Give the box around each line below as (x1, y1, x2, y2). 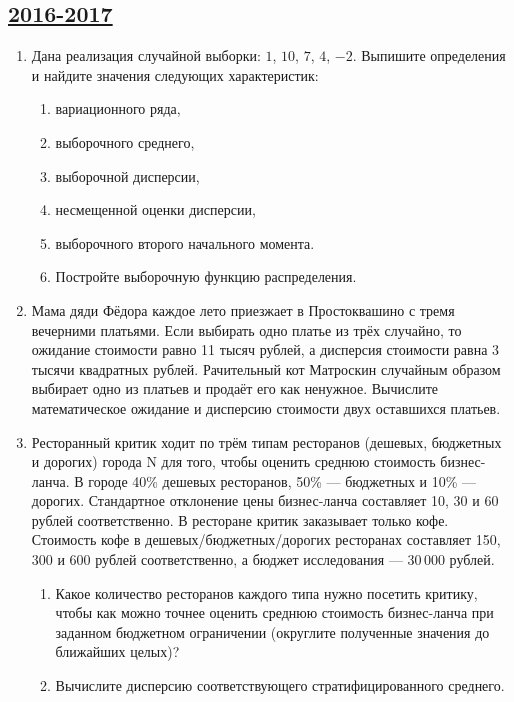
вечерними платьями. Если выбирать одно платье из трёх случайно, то (31, 319, 462, 340)
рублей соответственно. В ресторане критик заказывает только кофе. (31, 509, 449, 530)
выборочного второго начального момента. (55, 232, 315, 253)
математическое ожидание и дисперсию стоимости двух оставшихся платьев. (31, 397, 501, 418)
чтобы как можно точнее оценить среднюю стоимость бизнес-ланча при (55, 602, 494, 623)
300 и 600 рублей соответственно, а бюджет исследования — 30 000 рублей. (31, 549, 495, 570)
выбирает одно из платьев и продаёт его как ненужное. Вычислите (31, 378, 439, 399)
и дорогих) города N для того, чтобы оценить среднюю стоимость (31, 451, 436, 472)
